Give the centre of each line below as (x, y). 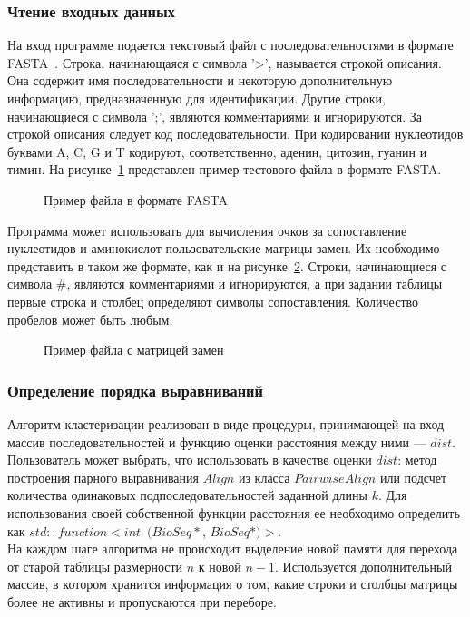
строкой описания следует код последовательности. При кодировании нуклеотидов (235, 134)
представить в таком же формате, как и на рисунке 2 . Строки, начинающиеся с (227, 265)
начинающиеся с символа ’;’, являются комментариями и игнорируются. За (215, 116)
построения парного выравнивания (103, 477)
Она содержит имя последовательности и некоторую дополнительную (200, 80)
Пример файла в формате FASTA (136, 199)
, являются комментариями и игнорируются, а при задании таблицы (255, 284)
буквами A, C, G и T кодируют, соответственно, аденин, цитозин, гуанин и (217, 151)
